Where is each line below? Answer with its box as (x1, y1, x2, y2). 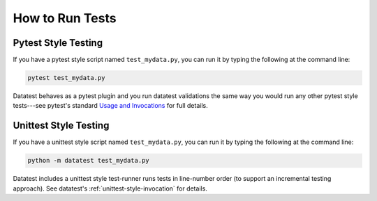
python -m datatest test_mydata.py (27, 156, 149, 165)
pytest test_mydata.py (27, 74, 105, 82)
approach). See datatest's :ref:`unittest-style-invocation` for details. (13, 184, 207, 193)
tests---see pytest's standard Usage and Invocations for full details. (13, 102, 209, 110)
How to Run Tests (13, 10, 117, 26)
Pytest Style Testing (13, 37, 103, 49)
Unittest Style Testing (13, 120, 110, 131)
